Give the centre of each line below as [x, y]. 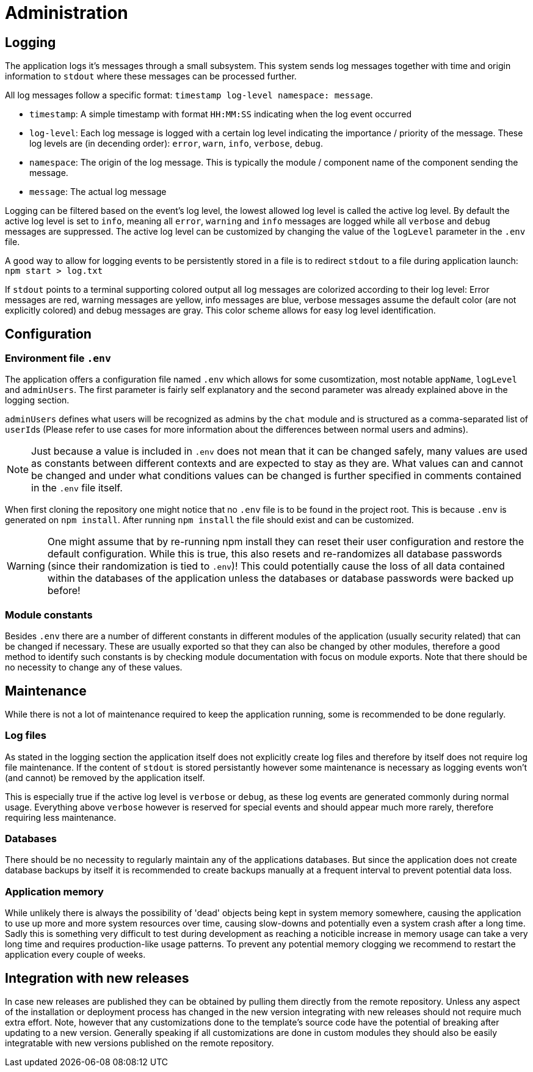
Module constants [49, 615]
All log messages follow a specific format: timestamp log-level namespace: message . [189, 95]
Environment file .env [58, 358]
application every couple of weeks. [75, 955]
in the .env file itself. [77, 488]
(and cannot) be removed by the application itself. [105, 777]
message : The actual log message [98, 192]
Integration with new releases [97, 978]
